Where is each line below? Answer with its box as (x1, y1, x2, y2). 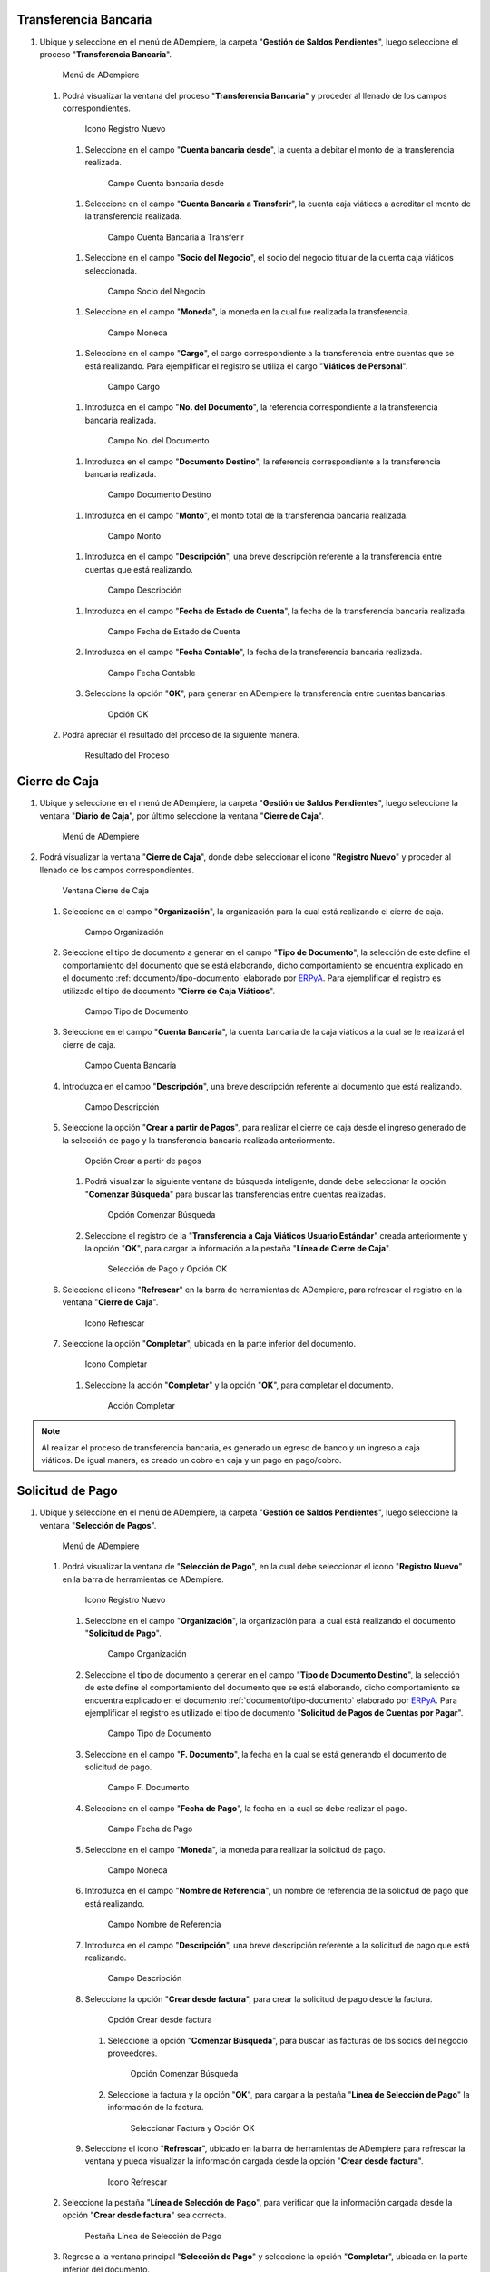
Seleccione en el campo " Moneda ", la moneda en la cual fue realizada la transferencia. (84, 306, 410, 317)
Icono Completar (84, 1359, 148, 1370)
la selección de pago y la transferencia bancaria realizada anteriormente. (62, 1134, 336, 1145)
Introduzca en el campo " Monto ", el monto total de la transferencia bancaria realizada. (84, 510, 408, 521)
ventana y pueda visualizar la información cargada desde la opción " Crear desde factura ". (84, 2156, 424, 2167)
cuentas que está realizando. (84, 563, 194, 574)
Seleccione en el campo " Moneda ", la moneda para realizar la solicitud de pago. (84, 1844, 386, 1855)
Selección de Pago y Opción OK (107, 1263, 228, 1274)
